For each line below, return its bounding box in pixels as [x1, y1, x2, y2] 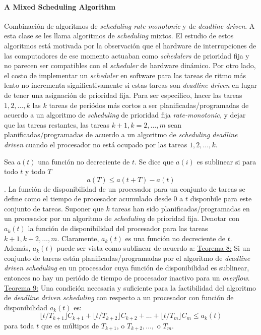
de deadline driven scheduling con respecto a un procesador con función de [4, 292, 234, 303]
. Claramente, [57, 233, 99, 243]
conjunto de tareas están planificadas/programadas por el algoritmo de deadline [4, 252, 250, 263]
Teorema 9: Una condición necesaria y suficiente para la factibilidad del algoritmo [4, 282, 256, 293]
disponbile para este [190, 193, 252, 204]
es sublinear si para [197, 156, 256, 166]
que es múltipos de [41, 320, 99, 330]
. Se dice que [135, 156, 174, 166]
